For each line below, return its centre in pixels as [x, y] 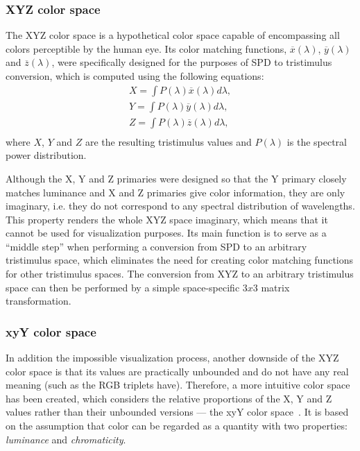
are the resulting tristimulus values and [168, 141]
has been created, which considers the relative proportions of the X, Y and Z [169, 398]
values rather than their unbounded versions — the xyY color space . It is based [177, 412]
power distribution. [46, 155]
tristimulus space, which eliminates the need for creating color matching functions [180, 260]
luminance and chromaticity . [66, 439]
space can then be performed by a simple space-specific [123, 287]
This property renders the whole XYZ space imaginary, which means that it [167, 219]
